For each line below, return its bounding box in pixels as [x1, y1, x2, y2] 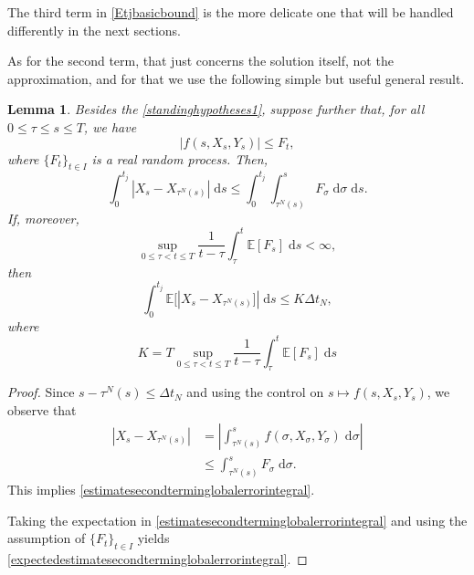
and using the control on [186, 382, 324, 402]
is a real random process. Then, [91, 149, 268, 168]
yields [137, 528, 170, 548]
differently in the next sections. [7, 20, 181, 39]
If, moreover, [7, 208, 79, 227]
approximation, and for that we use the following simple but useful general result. [7, 68, 465, 88]
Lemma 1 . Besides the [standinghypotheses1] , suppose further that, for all [7, 99, 425, 119]
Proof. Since [7, 382, 75, 402]
